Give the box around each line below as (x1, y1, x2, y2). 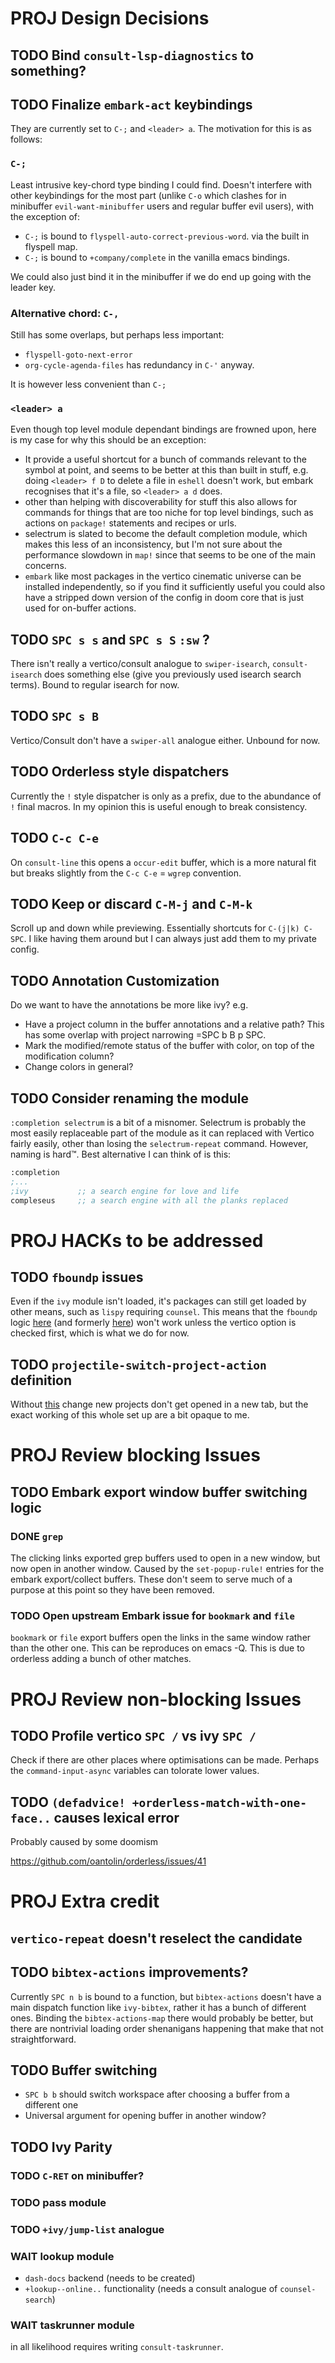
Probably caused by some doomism (10, 1836, 159, 1848)
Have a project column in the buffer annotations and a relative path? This (24, 1018, 325, 1031)
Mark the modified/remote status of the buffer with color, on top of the (24, 1040, 315, 1052)
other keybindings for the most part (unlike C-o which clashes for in (10, 189, 287, 201)
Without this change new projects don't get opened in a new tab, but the (10, 1398, 309, 1411)
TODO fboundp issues (10, 1269, 144, 1286)
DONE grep (10, 1529, 64, 1543)
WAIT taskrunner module (10, 2318, 135, 2332)
